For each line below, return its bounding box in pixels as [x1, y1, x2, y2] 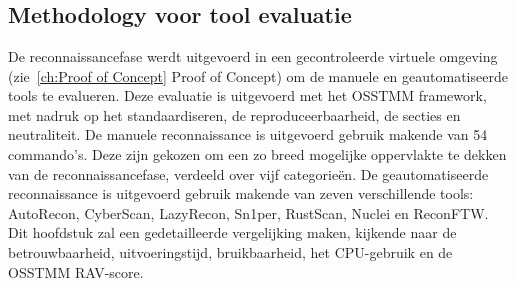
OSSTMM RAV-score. [8, 261, 144, 282]
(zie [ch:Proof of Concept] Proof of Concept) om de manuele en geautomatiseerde [8, 65, 508, 86]
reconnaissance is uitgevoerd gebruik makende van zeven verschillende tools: [8, 183, 474, 204]
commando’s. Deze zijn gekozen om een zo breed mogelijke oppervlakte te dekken [8, 143, 507, 164]
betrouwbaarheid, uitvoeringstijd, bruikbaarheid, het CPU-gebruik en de [8, 241, 453, 262]
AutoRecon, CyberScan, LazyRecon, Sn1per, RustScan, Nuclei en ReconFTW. [8, 202, 489, 223]
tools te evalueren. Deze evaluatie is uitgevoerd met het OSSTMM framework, [8, 85, 487, 106]
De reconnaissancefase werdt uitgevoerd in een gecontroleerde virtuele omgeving [8, 46, 498, 66]
